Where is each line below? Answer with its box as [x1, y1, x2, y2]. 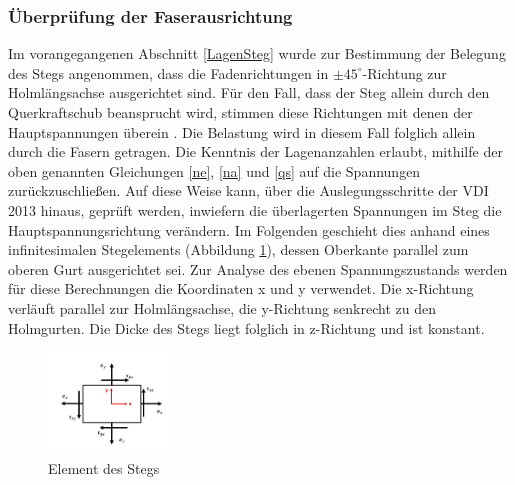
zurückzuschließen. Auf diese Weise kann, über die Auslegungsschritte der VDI [8, 180, 489, 201]
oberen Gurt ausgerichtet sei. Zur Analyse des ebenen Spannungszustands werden [8, 258, 508, 279]
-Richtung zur [362, 62, 447, 83]
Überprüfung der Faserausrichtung [8, 3, 293, 28]
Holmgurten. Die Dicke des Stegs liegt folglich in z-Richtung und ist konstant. [8, 317, 485, 338]
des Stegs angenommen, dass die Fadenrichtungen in [8, 62, 329, 83]
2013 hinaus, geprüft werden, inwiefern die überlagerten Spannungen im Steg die [8, 199, 502, 220]
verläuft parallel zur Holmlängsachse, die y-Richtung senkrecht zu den [8, 297, 436, 318]
